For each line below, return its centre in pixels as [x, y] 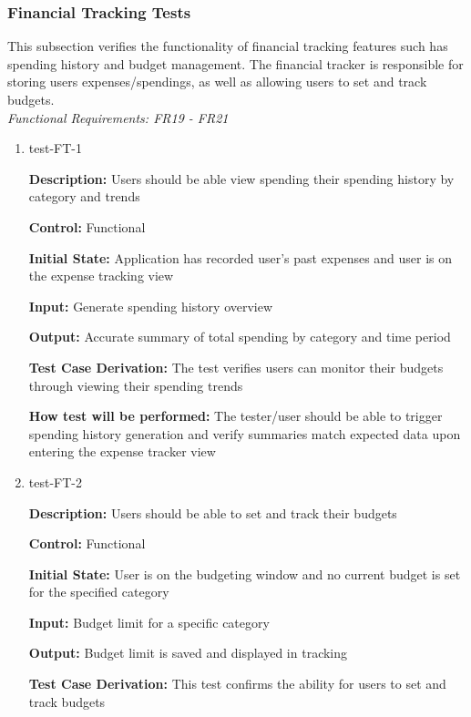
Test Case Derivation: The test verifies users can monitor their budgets [236, 367]
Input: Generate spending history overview [151, 306]
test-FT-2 [55, 481]
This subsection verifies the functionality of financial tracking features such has [228, 46]
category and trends [84, 196]
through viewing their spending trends [136, 385]
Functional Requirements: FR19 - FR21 [118, 117]
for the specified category [99, 592]
